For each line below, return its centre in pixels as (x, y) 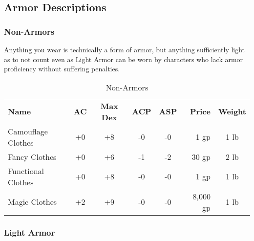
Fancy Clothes (32, 156)
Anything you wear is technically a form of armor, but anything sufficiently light (125, 49)
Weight (232, 111)
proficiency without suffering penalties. (62, 69)
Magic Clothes (32, 202)
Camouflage (28, 131)
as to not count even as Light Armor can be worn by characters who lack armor (124, 59)
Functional (26, 171)
